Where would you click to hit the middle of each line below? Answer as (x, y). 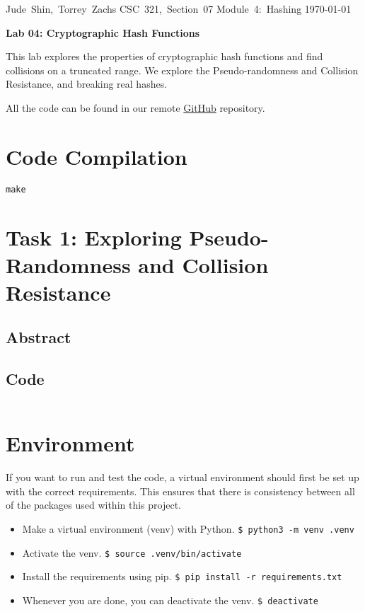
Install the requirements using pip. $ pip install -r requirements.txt (182, 576)
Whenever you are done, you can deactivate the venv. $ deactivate (170, 600)
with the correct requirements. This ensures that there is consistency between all (180, 491)
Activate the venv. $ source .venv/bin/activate (132, 552)
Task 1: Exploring (94, 237)
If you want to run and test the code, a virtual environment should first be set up (182, 477)
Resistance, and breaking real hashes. (87, 84)
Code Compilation (97, 156)
